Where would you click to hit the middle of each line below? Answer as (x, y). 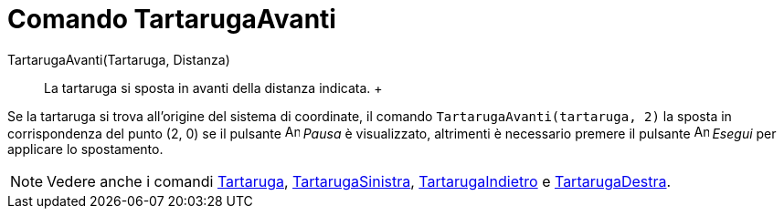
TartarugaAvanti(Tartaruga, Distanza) (119, 59)
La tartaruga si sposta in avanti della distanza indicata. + (213, 87)
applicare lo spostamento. (85, 149)
